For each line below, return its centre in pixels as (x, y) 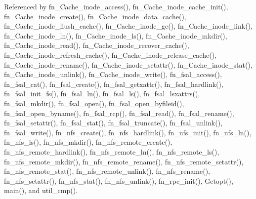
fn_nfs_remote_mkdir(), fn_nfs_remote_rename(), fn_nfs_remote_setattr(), (124, 161)
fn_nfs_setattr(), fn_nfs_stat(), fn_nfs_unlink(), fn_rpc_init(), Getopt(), (119, 180)
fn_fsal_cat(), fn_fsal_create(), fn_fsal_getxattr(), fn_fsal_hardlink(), (114, 84)
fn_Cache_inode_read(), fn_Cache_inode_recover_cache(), (97, 45)
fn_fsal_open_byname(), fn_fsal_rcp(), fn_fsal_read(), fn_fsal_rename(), (119, 113)
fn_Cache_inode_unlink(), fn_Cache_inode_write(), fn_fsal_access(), (113, 74)
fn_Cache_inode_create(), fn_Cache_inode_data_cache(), (95, 16)
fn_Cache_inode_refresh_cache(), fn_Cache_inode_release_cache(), (110, 55)
